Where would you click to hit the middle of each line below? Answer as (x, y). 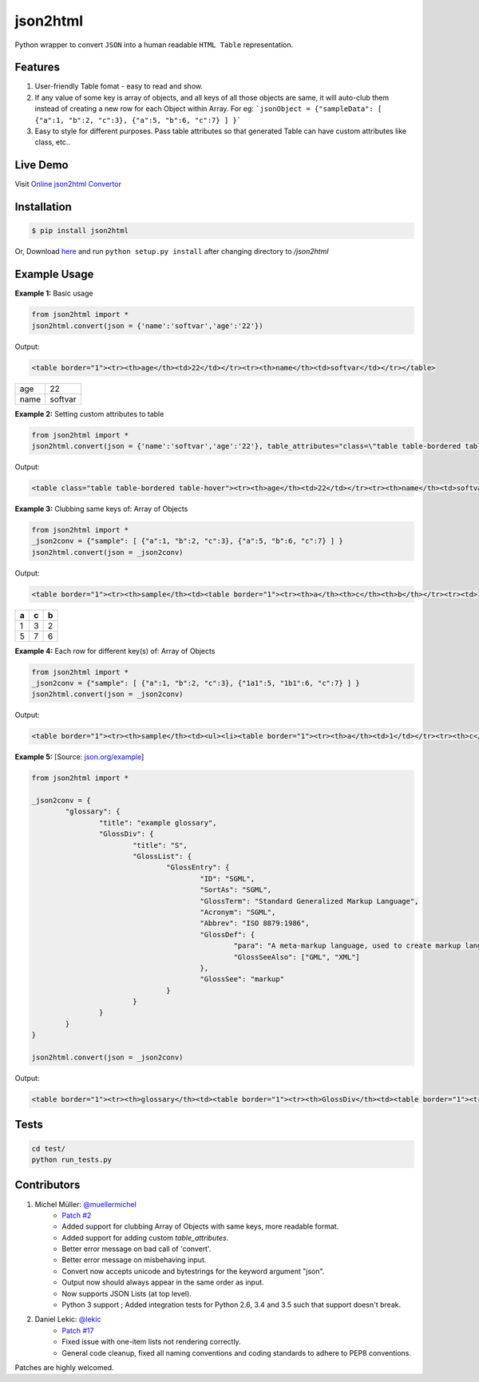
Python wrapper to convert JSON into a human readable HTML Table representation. (154, 45)
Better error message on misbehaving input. (134, 1260)
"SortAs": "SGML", (236, 890)
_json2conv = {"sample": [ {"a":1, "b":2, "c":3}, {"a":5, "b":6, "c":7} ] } (187, 541)
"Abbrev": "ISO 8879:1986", (255, 923)
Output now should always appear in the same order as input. (163, 1282)
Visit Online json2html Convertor (68, 184)
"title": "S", (160, 845)
